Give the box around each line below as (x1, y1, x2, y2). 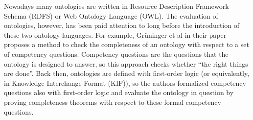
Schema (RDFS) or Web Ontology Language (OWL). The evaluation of (4, 10, 218, 21)
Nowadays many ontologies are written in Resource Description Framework (4, 1, 229, 11)
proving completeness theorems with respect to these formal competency (4, 96, 221, 107)
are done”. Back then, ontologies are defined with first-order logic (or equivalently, (4, 68, 250, 78)
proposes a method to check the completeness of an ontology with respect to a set (4, 39, 249, 49)
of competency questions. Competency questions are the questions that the (4, 48, 229, 59)
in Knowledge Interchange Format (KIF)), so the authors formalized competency (4, 77, 246, 88)
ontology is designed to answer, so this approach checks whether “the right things (4, 58, 248, 69)
